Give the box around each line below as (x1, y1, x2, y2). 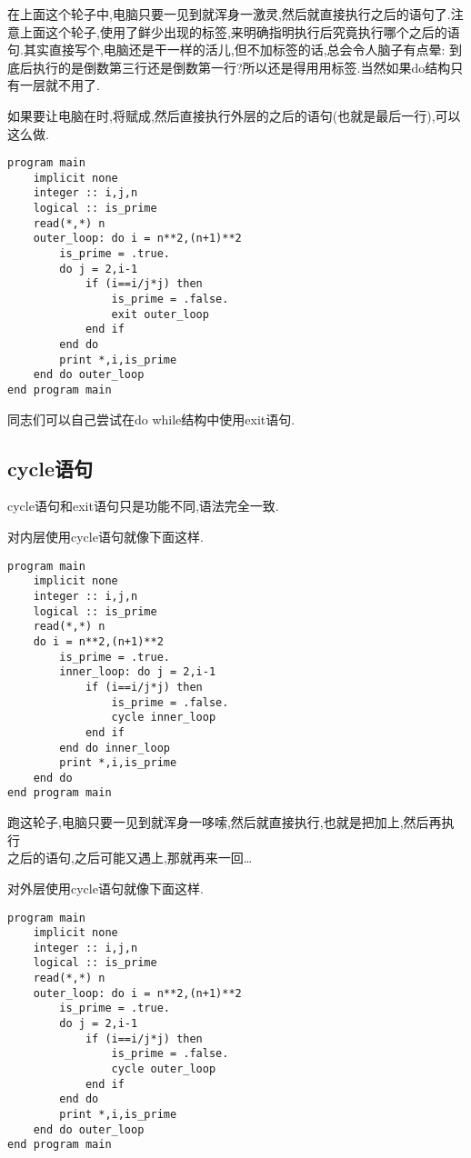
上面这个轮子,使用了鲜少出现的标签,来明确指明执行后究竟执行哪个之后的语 (19, 22, 460, 41)
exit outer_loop (111, 307, 209, 321)
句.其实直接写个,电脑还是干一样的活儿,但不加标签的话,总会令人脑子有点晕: (7, 40, 446, 59)
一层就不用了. (19, 75, 100, 95)
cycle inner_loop (111, 711, 216, 724)
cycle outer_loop (111, 1063, 216, 1076)
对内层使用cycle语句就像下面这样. (7, 527, 204, 546)
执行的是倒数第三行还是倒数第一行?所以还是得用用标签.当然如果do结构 (32, 57, 451, 76)
